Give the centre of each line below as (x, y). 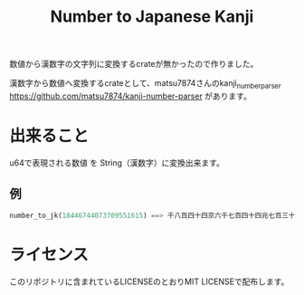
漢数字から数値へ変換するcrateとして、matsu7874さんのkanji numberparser (146, 84)
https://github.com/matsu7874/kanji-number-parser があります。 (130, 96)
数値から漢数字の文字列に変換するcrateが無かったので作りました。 (134, 64)
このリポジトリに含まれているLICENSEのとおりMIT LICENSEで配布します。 (149, 281)
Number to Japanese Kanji (152, 17)
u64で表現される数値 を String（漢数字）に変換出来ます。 (117, 162)
